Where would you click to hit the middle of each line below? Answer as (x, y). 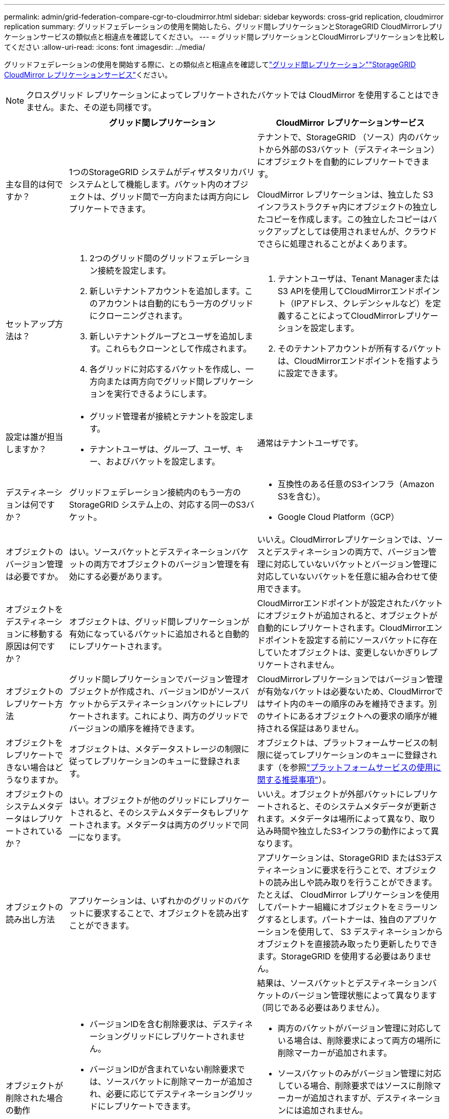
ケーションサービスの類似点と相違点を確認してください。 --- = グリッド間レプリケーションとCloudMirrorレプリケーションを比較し (224, 37)
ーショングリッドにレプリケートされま (163, 1036)
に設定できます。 (310, 373)
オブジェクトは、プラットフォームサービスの (343, 743)
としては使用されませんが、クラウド (368, 231)
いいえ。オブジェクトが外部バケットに (331, 794)
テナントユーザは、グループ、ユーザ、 (162, 449)
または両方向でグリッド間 (155, 381)
